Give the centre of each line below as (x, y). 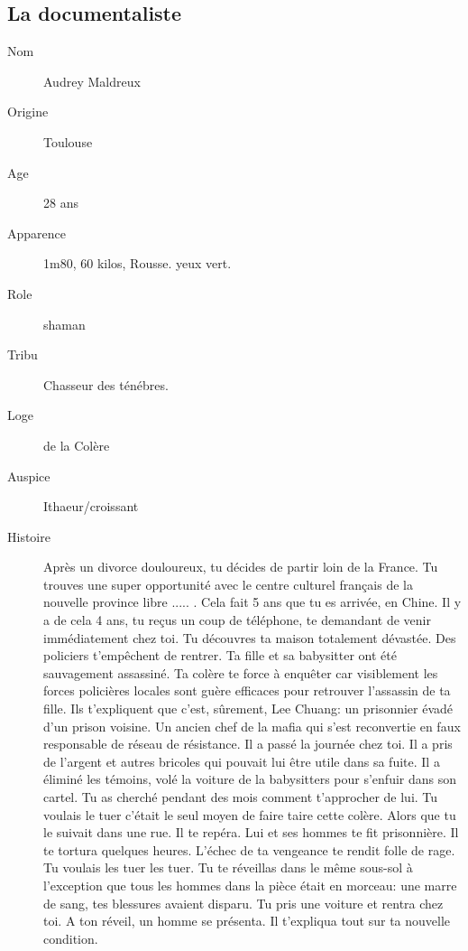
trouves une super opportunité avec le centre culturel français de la (228, 584)
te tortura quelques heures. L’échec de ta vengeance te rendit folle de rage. (249, 849)
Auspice (29, 475)
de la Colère (77, 445)
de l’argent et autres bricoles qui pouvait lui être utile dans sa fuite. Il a (242, 761)
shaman (64, 324)
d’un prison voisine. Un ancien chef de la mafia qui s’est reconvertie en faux (252, 726)
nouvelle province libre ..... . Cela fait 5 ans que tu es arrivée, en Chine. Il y (252, 602)
